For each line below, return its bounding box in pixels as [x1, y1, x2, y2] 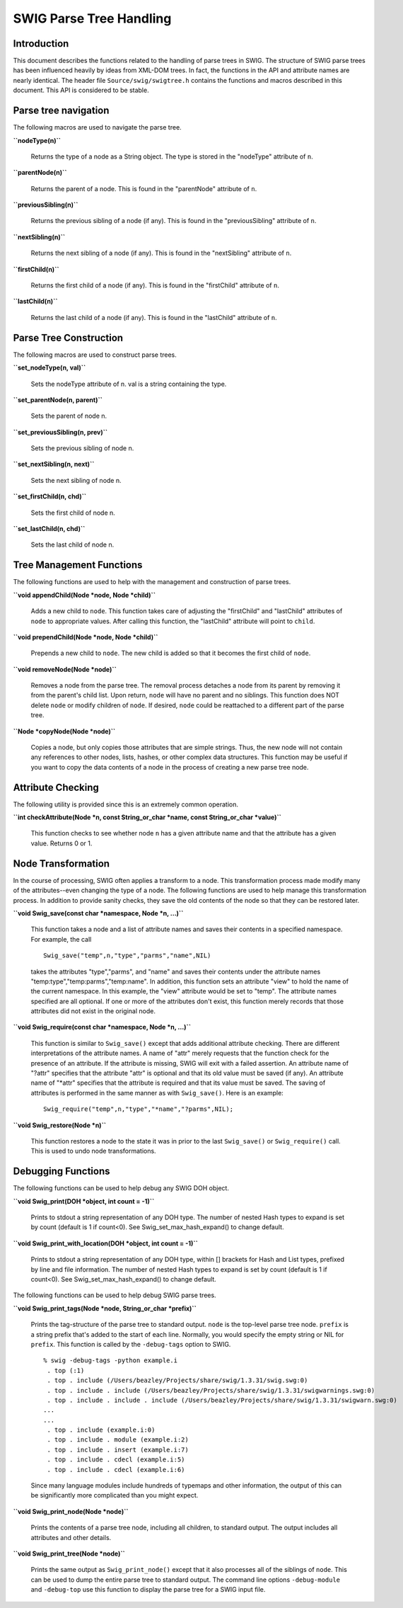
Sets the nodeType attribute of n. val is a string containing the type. [30, 380, 227, 388]
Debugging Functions [13, 1165, 110, 1178]
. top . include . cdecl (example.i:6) [47, 1466, 185, 1473]
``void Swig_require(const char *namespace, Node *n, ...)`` [13, 1023, 191, 1032]
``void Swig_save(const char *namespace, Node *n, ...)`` [13, 908, 184, 917]
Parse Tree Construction [13, 331, 124, 343]
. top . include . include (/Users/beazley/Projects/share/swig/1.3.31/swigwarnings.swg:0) [47, 1386, 375, 1394]
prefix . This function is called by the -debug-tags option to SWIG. [30, 1340, 231, 1348]
